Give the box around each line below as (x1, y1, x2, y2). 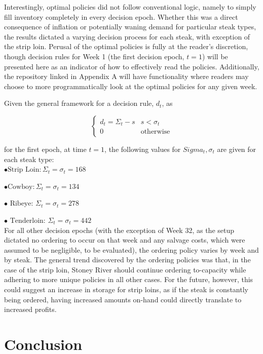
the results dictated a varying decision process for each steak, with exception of (4, 31, 250, 42)
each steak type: (4, 153, 54, 164)
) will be (202, 51, 228, 61)
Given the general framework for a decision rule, (4, 98, 154, 108)
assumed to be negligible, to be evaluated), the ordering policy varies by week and (4, 244, 259, 255)
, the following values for (104, 143, 181, 154)
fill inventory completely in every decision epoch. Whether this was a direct (4, 11, 238, 22)
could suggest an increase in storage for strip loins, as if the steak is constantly (4, 284, 248, 295)
